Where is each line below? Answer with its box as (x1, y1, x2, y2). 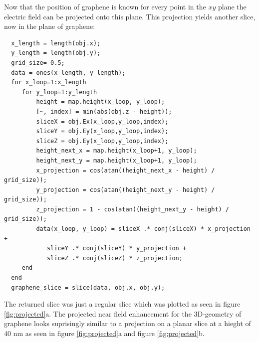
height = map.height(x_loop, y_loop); (36, 98, 165, 106)
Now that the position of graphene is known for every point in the (4, 1, 206, 11)
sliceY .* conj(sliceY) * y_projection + (46, 245, 187, 252)
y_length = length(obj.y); (11, 49, 101, 57)
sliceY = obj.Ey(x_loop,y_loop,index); (36, 128, 169, 135)
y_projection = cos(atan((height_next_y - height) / (36, 186, 215, 193)
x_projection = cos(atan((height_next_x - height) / (36, 167, 215, 174)
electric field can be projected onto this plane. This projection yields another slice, (4, 11, 256, 21)
